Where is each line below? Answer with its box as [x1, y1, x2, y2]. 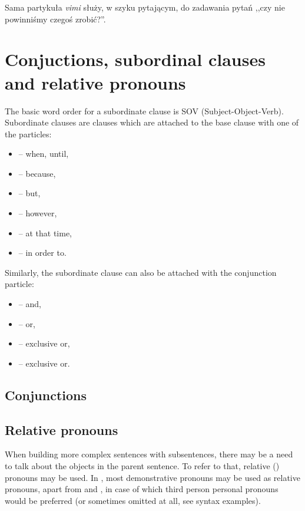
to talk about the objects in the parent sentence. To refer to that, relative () [5, 459, 280, 472]
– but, [18, 187, 41, 199]
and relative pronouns [5, 70, 186, 94]
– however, [18, 207, 57, 219]
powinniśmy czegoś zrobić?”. [5, 12, 106, 25]
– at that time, [18, 226, 72, 239]
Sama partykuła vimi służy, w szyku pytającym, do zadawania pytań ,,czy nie [5, 1, 285, 13]
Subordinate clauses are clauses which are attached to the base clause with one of [5, 116, 299, 128]
